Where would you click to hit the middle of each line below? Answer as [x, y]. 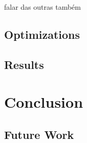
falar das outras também [42, 7]
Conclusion [44, 102]
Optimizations [42, 34]
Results [24, 64]
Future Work [39, 134]
